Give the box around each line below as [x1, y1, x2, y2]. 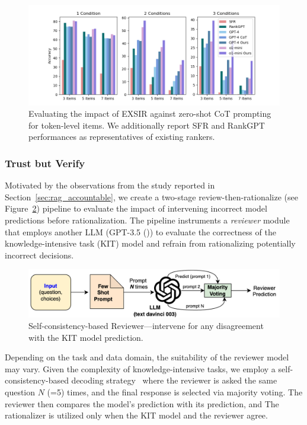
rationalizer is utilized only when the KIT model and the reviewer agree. [5, 409, 268, 421]
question [5, 386, 36, 398]
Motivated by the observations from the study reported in [5, 179, 215, 191]
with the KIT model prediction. [28, 331, 143, 343]
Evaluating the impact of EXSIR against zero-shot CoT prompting [28, 107, 271, 120]
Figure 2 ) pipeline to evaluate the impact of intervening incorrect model [5, 202, 267, 215]
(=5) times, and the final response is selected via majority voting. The [47, 386, 303, 398]
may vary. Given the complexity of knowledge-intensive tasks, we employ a [5, 362, 276, 375]
